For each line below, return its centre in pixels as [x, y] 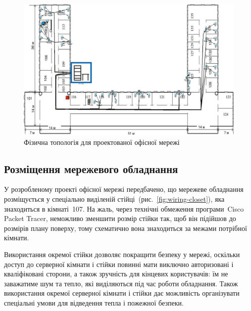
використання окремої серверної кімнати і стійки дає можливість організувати [122, 293]
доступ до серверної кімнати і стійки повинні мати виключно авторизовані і [119, 264]
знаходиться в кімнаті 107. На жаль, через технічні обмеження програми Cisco [124, 208]
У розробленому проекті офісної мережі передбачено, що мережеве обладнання [124, 189]
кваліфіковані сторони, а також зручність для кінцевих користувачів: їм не [116, 274]
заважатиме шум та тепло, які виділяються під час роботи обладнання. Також [121, 283]
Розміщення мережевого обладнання [91, 168]
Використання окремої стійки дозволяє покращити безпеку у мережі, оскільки [122, 254]
